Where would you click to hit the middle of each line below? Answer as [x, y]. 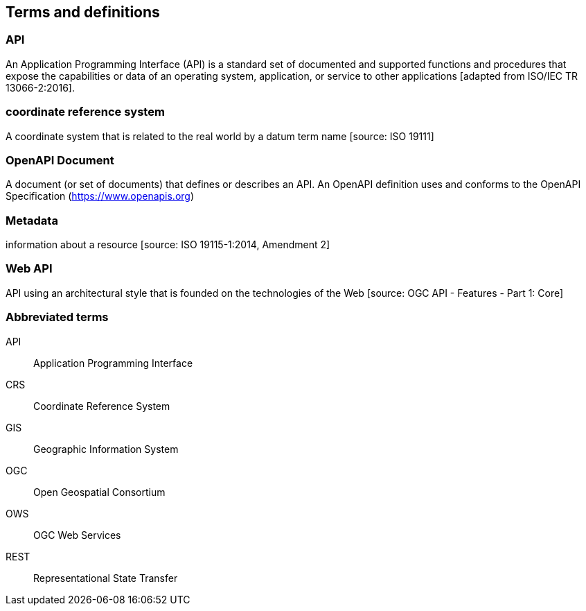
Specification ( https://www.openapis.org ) [100, 196]
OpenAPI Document [60, 160]
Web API [29, 269]
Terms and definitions [83, 12]
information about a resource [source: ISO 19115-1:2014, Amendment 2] [168, 245]
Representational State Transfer [106, 578]
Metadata [32, 220]
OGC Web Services [77, 535]
